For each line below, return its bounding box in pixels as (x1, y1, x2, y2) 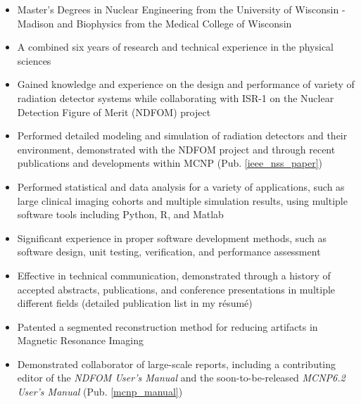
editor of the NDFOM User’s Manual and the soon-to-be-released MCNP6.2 (17, 370, 346, 385)
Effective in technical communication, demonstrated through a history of (17, 267, 331, 282)
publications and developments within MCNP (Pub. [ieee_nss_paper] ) (17, 156, 323, 170)
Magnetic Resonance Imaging (17, 333, 144, 348)
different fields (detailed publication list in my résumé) (17, 296, 253, 310)
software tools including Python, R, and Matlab (17, 207, 224, 222)
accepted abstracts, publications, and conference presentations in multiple (17, 282, 336, 296)
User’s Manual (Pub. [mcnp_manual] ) (17, 384, 183, 399)
